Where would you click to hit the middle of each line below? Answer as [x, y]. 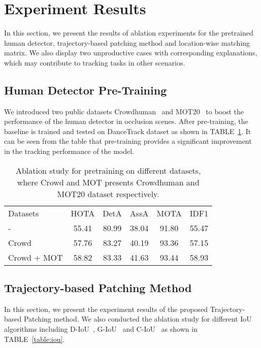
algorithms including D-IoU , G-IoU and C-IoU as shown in [101, 329]
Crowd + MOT [36, 257]
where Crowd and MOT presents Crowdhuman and [108, 182]
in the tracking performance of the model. [69, 151]
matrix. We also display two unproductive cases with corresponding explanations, [131, 53]
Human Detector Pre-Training [86, 90]
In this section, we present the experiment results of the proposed [106, 309]
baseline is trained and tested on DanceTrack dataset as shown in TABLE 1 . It [128, 131]
